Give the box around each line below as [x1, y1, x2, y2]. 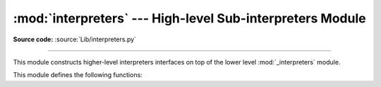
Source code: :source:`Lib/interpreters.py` [13, 35, 137, 43]
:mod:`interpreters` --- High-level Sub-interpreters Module [13, 11, 366, 26]
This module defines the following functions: [13, 71, 143, 79]
